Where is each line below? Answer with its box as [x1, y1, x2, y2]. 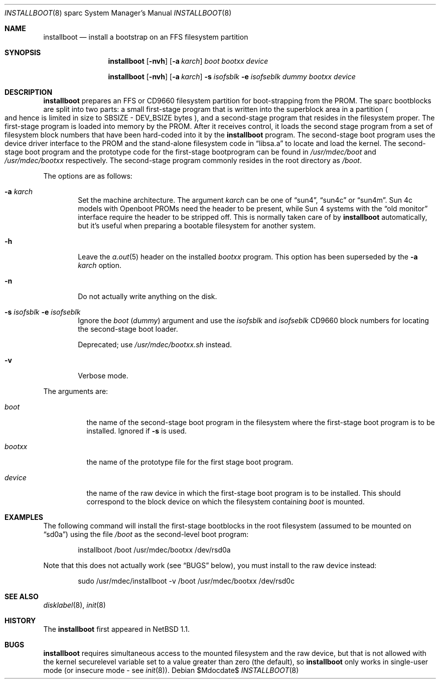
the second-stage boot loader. [78, 325, 178, 333]
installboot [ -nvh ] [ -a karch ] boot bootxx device [108, 57, 268, 65]
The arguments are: [43, 387, 108, 395]
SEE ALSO [5, 592, 39, 601]
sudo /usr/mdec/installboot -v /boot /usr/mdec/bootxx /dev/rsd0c [78, 577, 295, 585]
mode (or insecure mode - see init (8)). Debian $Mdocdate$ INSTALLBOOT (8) [43, 666, 299, 674]
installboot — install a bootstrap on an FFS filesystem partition [43, 33, 248, 41]
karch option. [78, 261, 122, 269]
